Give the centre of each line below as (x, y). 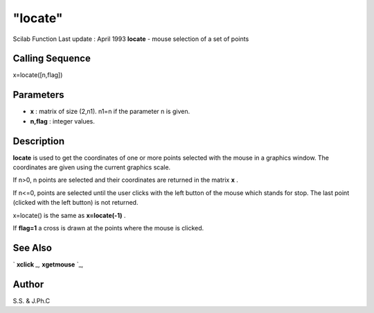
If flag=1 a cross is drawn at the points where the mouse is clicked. (108, 228)
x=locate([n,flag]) (38, 75)
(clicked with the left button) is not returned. (75, 203)
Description (39, 141)
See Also (32, 247)
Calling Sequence (52, 59)
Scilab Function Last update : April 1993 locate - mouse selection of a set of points (131, 39)
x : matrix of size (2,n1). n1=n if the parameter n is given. (110, 112)
